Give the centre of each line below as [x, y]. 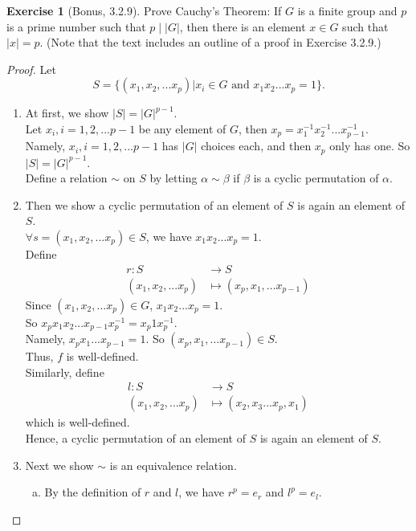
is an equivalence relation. [173, 465]
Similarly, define [65, 372]
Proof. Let [31, 69]
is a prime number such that [76, 26]
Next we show [59, 465]
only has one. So [370, 146]
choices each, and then [256, 146]
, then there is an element [243, 26]
